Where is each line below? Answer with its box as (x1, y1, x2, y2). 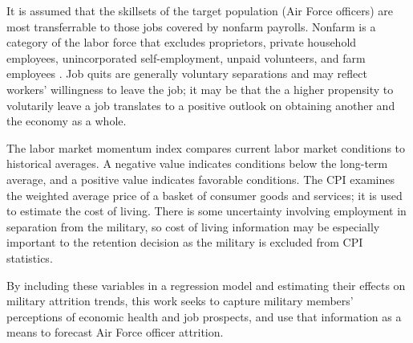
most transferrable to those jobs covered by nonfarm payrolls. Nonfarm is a (6, 18, 376, 35)
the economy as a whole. (6, 112, 127, 129)
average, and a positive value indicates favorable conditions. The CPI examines (6, 170, 395, 187)
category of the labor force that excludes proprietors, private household (6, 34, 357, 51)
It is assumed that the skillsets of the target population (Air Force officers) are (6, 2, 393, 18)
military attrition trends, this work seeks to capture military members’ (6, 292, 354, 309)
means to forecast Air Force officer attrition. (6, 324, 224, 341)
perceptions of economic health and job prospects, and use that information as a (6, 308, 402, 325)
